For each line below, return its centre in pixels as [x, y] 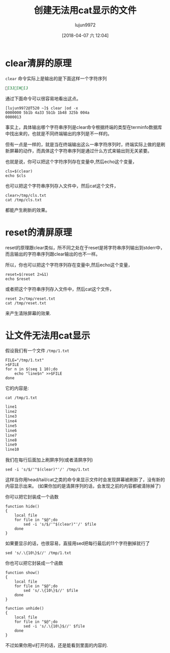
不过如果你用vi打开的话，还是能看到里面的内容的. [57, 645]
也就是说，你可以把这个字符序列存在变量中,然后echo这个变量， [71, 162]
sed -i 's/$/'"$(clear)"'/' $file [60, 525]
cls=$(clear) [19, 171]
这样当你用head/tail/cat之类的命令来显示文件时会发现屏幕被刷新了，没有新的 [85, 480]
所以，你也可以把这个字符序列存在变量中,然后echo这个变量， [69, 265]
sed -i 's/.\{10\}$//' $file [54, 626]
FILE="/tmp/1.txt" [25, 360]
